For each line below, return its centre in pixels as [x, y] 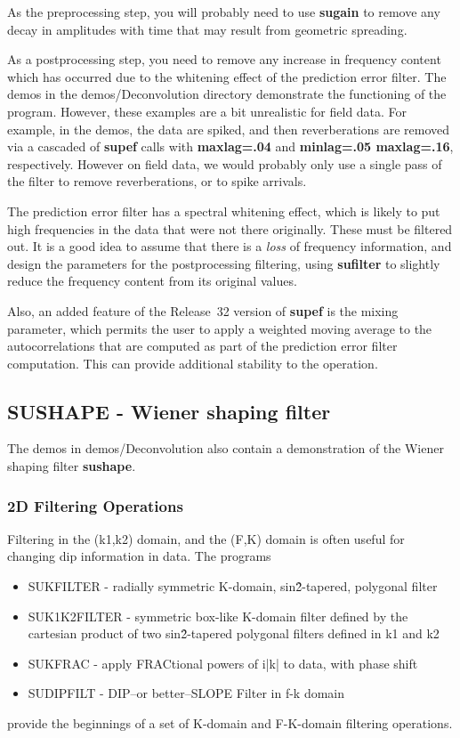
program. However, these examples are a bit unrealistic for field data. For [207, 111]
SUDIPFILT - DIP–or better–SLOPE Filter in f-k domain [186, 693]
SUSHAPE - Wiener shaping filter [169, 411]
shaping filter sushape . [72, 466]
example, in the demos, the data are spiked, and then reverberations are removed [229, 129]
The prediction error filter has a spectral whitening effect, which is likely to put [224, 211]
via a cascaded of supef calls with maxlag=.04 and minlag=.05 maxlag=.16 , [230, 146]
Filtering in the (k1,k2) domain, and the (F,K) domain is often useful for [206, 538]
